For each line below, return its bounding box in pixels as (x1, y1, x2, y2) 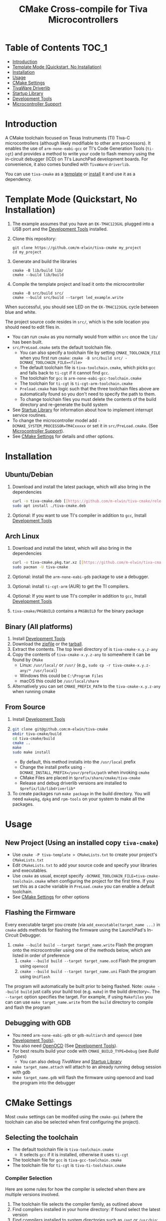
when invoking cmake (107, 769, 150, 775)
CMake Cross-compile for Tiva (19, 3, 148, 15)
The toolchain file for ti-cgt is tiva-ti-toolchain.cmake (12, 1162, 126, 1168)
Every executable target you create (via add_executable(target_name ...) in (5, 921, 161, 927)
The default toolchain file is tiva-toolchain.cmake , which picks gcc (19, 365, 156, 370)
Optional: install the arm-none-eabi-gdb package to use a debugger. (12, 574, 150, 580)
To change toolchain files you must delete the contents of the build (19, 396, 157, 402)
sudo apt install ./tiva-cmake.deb (12, 503, 86, 508)
